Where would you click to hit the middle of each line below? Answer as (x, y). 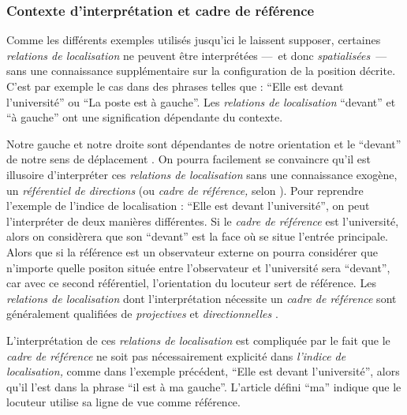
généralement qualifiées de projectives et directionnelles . (142, 314)
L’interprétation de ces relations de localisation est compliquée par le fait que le (198, 340)
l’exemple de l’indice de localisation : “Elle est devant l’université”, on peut (188, 206)
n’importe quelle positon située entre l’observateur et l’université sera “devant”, (198, 267)
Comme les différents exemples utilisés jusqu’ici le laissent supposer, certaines (194, 40)
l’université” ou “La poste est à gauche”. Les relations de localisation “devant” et (201, 101)
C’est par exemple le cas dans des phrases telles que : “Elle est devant (175, 86)
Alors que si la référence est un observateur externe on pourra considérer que (192, 251)
